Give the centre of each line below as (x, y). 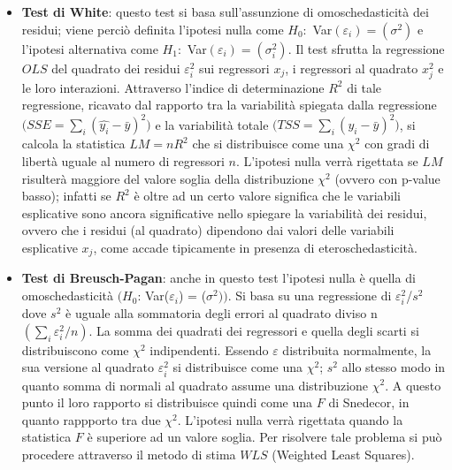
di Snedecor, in (369, 402)
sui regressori (234, 68)
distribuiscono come (75, 349)
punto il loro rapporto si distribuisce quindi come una (167, 402)
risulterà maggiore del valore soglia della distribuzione (168, 178)
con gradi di (397, 144)
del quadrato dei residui (116, 68)
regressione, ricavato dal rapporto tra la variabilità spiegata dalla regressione (229, 105)
